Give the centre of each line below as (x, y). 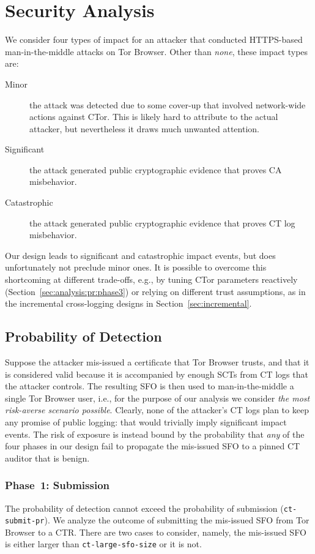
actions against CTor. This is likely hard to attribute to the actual (154, 117)
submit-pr (25, 521)
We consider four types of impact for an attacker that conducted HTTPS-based (154, 39)
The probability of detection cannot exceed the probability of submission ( (144, 508)
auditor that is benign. (47, 458)
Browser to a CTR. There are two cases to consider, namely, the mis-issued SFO (156, 532)
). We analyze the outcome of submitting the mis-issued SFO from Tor (177, 520)
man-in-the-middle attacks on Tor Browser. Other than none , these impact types (157, 51)
